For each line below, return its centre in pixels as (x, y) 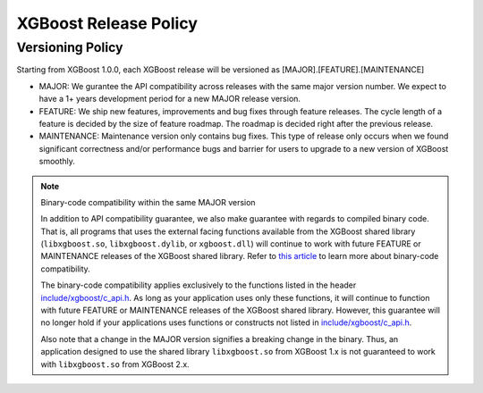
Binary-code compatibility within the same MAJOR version (148, 202)
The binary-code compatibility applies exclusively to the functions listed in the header (199, 285)
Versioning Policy (70, 47)
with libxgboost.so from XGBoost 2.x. (115, 364)
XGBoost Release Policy (107, 23)
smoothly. (57, 162)
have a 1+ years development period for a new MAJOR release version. (170, 99)
